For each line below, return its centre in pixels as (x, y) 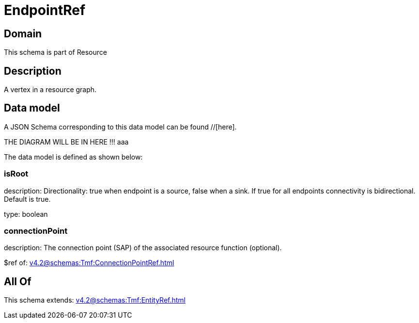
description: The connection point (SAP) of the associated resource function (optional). (143, 248)
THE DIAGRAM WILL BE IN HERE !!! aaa (66, 142)
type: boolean (26, 214)
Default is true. (27, 199)
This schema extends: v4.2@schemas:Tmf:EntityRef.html (95, 300)
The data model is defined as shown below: (73, 157)
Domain (23, 33)
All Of (18, 281)
